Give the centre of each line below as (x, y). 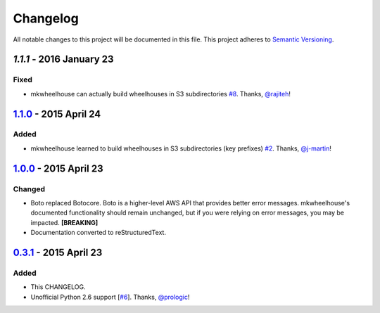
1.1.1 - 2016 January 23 (63, 59)
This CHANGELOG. (58, 287)
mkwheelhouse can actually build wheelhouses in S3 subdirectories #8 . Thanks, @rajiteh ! (161, 94)
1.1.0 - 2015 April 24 (57, 114)
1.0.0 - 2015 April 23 (58, 168)
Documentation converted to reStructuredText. (99, 233)
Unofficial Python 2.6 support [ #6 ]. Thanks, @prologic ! (110, 297)
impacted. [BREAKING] (64, 222)
